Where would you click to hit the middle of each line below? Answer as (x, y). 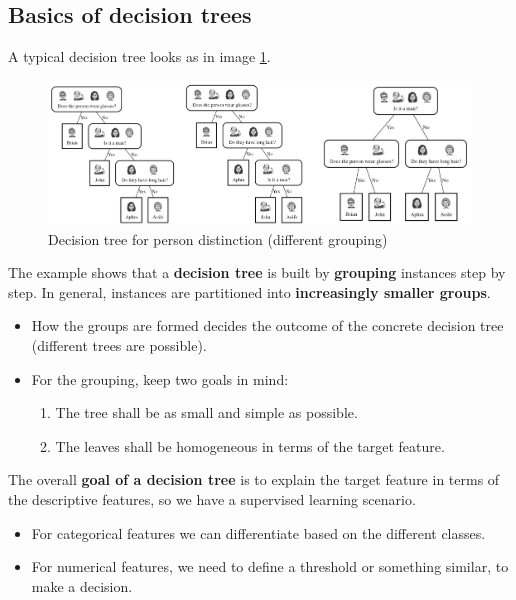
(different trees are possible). (119, 345)
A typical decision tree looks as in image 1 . (139, 56)
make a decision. (82, 585)
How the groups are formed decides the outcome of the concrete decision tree (267, 325)
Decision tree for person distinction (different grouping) (218, 238)
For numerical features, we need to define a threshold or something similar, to (270, 566)
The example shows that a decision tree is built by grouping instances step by (257, 272)
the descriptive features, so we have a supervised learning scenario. (212, 498)
